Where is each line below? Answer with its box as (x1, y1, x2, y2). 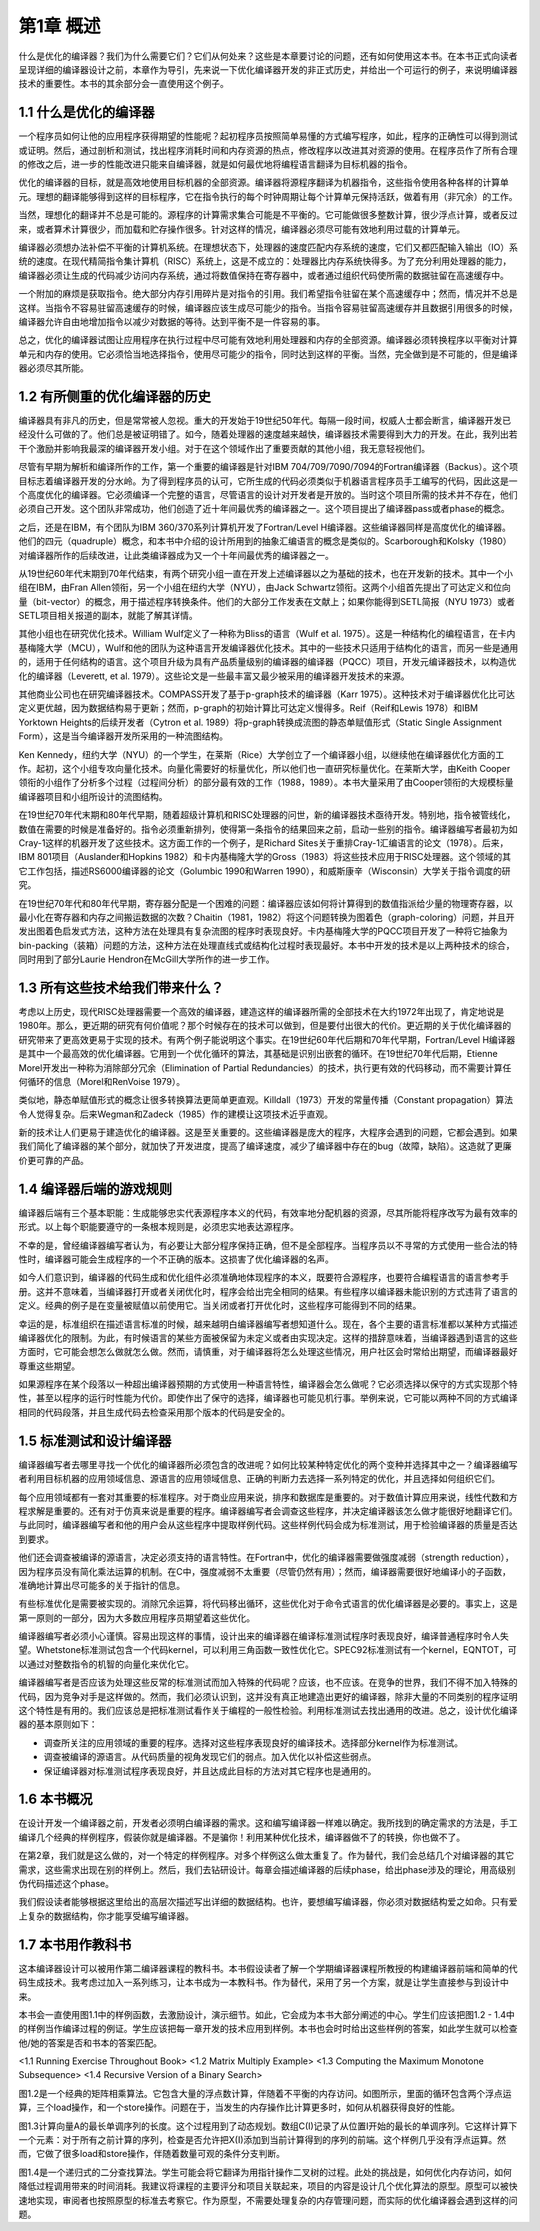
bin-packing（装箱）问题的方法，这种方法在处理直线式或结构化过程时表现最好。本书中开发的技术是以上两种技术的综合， (18, 939, 515, 951)
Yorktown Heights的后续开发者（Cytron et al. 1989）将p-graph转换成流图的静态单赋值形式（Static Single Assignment (18, 716, 502, 728)
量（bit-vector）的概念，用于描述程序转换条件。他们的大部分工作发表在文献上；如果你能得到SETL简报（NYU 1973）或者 (18, 595, 515, 607)
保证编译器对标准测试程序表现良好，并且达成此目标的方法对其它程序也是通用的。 (43, 1765, 377, 1777)
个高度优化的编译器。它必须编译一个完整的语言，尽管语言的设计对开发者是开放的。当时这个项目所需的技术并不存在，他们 (18, 488, 518, 500)
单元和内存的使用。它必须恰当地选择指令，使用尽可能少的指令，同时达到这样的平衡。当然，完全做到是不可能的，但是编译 (18, 348, 518, 360)
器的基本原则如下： (18, 1718, 98, 1730)
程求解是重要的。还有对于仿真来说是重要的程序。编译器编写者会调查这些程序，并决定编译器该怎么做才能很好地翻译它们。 (18, 1505, 518, 1517)
